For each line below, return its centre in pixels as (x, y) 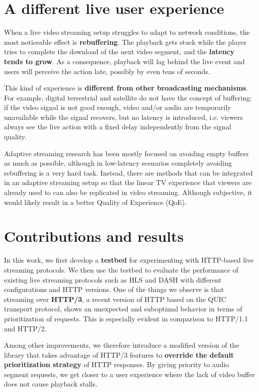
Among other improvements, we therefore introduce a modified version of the (122, 345)
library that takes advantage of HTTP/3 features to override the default (119, 354)
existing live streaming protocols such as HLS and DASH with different (113, 279)
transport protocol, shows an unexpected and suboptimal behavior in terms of (123, 309)
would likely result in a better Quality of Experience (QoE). (95, 202)
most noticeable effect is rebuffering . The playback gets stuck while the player (125, 42)
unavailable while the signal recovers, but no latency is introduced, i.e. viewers (124, 117)
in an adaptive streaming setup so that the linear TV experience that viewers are (128, 182)
